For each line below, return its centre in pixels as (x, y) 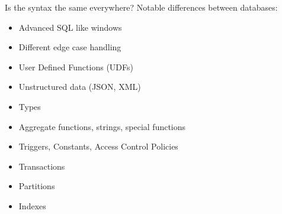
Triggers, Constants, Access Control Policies (98, 146)
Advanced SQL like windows (70, 27)
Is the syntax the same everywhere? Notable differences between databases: (141, 7)
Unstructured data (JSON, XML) (80, 87)
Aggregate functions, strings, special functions (102, 126)
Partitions (37, 186)
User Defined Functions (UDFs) (76, 67)
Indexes (32, 205)
